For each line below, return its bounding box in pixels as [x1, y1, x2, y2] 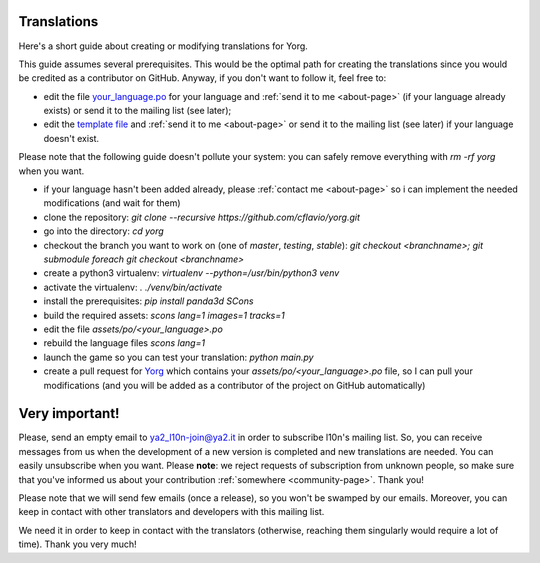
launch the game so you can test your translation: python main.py [43, 351, 314, 363]
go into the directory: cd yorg [43, 225, 164, 237]
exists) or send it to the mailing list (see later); [43, 105, 232, 117]
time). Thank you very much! [18, 538, 137, 550]
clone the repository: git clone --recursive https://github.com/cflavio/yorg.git [43, 211, 360, 223]
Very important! [18, 405, 120, 422]
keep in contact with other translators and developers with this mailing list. [18, 506, 325, 518]
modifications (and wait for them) [43, 197, 181, 209]
